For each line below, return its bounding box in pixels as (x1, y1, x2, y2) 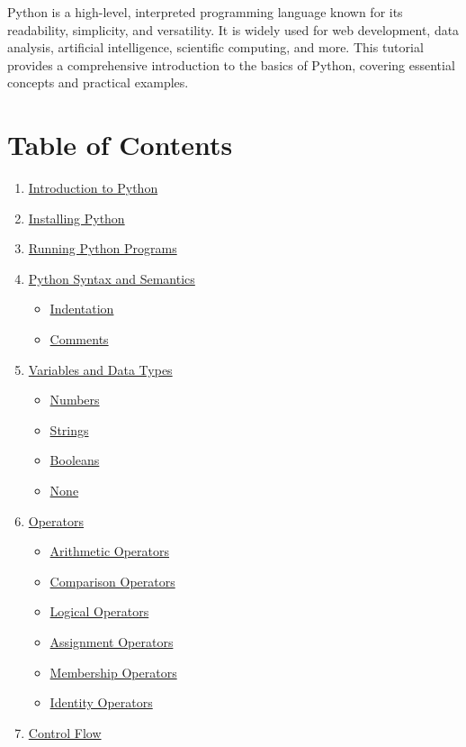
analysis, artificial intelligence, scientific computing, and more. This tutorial (7, 38, 424, 57)
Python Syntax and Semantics (28, 269, 195, 287)
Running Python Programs (28, 239, 177, 258)
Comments (49, 330, 109, 349)
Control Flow (28, 723, 102, 742)
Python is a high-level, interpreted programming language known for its (7, 3, 403, 21)
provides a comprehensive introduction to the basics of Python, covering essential (7, 55, 455, 74)
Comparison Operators (49, 571, 175, 590)
